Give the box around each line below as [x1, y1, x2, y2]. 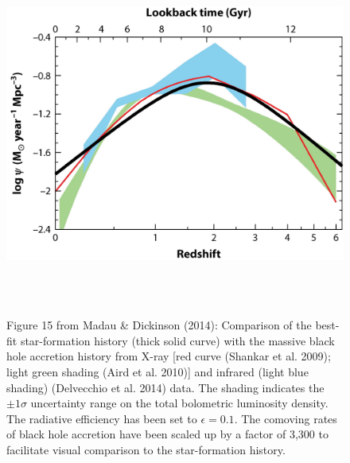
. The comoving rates [234, 410, 337, 426]
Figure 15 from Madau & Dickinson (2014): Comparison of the [6, 317, 312, 333]
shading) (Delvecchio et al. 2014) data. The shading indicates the [6, 379, 325, 395]
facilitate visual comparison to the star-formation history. [6, 441, 286, 457]
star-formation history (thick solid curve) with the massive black [20, 332, 335, 348]
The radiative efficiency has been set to [6, 410, 197, 426]
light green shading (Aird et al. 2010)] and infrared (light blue [6, 363, 309, 379]
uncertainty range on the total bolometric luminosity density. [30, 395, 329, 411]
